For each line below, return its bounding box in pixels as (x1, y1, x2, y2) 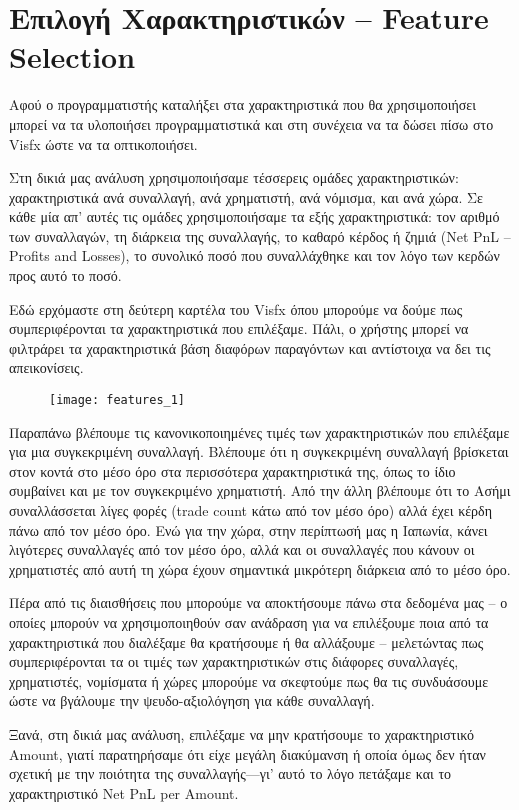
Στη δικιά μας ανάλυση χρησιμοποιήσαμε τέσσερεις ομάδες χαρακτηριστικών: (9, 167, 459, 188)
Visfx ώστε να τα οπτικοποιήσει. (9, 133, 198, 154)
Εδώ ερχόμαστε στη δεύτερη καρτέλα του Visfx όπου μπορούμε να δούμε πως (9, 298, 463, 319)
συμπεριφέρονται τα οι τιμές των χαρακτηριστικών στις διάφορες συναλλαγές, (9, 651, 459, 672)
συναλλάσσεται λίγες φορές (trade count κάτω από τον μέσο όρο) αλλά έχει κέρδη (9, 500, 492, 521)
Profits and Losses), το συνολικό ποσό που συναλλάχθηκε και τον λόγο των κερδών (9, 245, 500, 266)
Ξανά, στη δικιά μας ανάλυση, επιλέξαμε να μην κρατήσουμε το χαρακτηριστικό (9, 724, 474, 744)
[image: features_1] (49, 393, 186, 408)
